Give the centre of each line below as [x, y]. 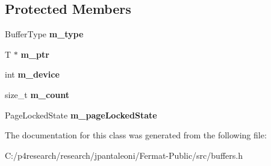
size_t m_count [37, 94]
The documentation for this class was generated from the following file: [136, 135]
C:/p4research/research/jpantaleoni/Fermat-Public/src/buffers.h [124, 155]
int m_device [32, 74]
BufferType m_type [44, 34]
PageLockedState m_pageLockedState [81, 115]
